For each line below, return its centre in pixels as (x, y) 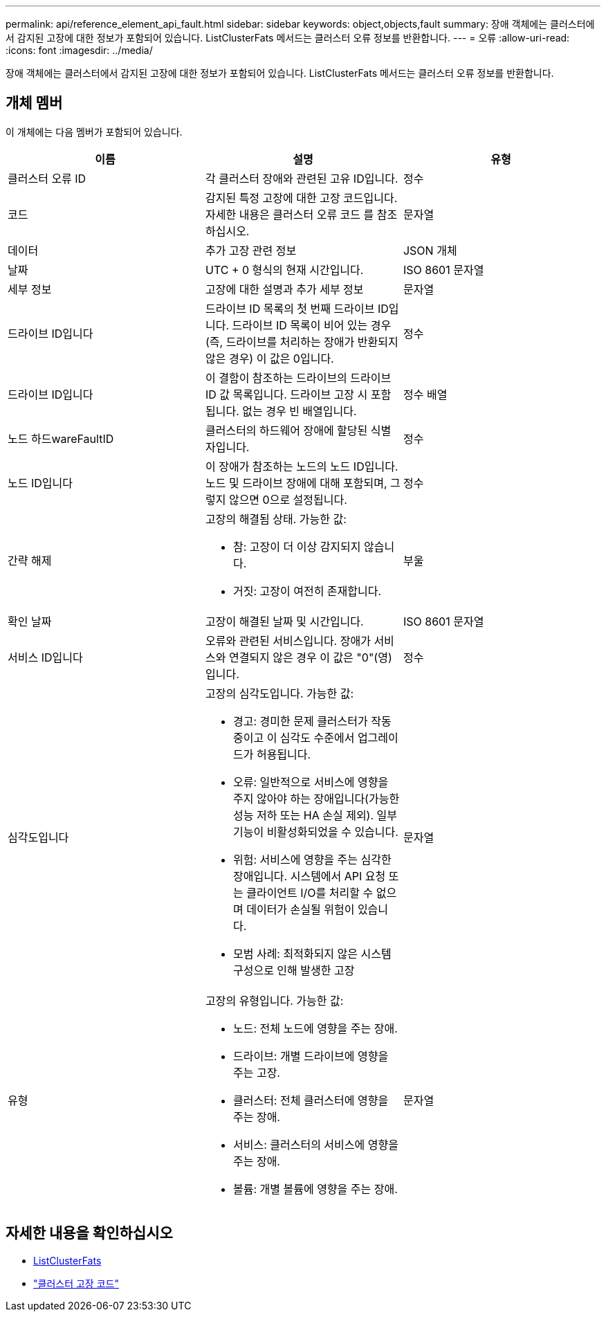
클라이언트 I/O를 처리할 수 (310, 892)
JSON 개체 (430, 250)
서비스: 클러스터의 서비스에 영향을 (315, 1144)
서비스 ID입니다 (45, 657)
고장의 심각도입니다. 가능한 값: (279, 693)
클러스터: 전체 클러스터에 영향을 (311, 1100)
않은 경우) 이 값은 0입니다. (269, 358)
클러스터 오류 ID (47, 178)
